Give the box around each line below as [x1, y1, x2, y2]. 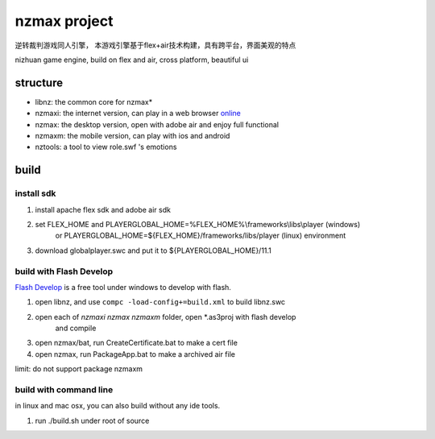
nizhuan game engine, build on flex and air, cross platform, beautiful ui [14, 55, 249, 64]
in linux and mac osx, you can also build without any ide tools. [14, 401, 221, 411]
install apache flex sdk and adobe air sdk [35, 205, 171, 214]
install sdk [14, 188, 56, 199]
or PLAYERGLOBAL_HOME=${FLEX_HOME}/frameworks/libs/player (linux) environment [55, 230, 346, 241]
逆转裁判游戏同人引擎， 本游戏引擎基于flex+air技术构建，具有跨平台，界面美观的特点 [14, 40, 296, 50]
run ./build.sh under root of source [35, 416, 150, 425]
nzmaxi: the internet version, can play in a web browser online [35, 109, 242, 118]
